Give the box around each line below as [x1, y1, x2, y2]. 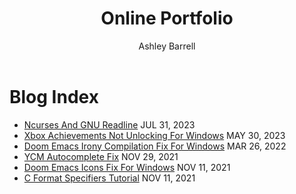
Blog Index [9, 85, 99, 108]
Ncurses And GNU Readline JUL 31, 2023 [23, 118, 196, 131]
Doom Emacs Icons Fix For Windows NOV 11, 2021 [23, 161, 231, 173]
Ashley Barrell [138, 40, 196, 52]
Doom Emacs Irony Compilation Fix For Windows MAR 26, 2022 [23, 140, 287, 152]
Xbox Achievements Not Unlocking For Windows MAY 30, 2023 [23, 129, 286, 141]
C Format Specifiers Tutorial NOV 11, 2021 [23, 172, 196, 184]
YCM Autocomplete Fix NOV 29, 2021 [23, 150, 179, 162]
